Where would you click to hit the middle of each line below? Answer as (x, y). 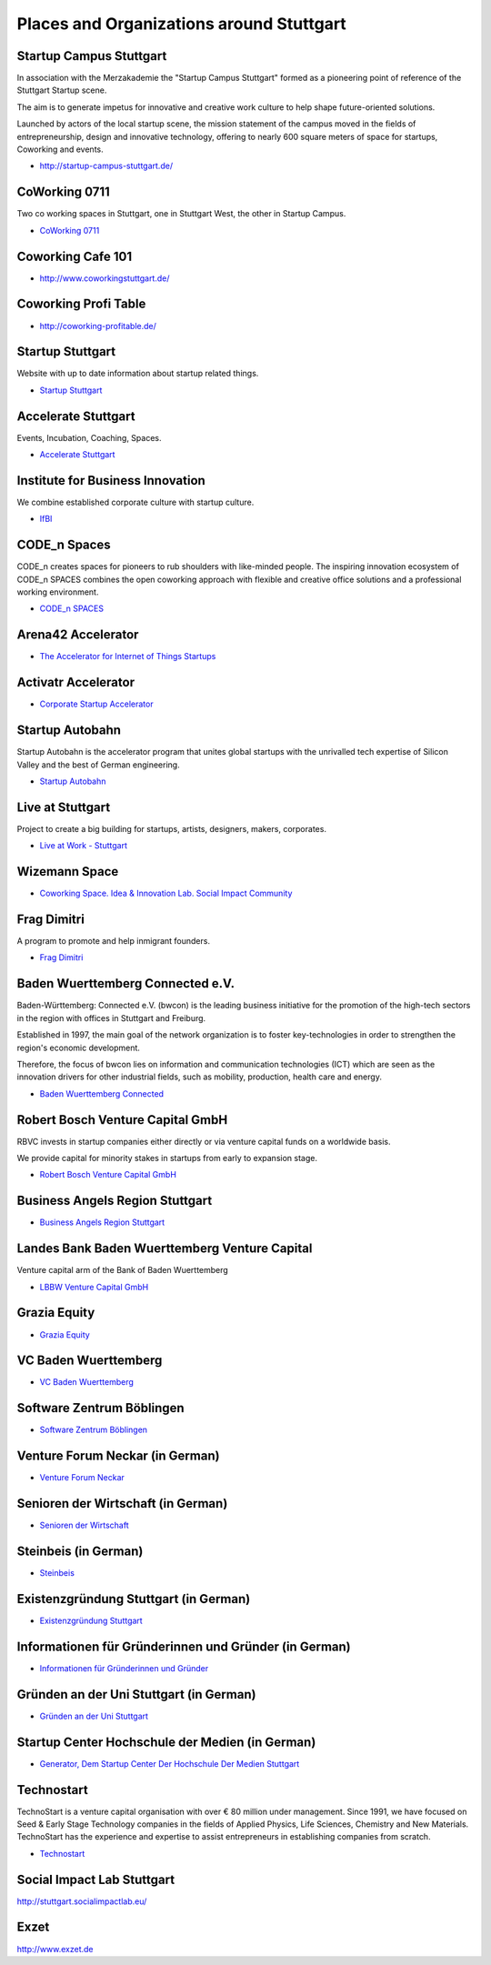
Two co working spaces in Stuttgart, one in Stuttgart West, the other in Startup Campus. (181, 214)
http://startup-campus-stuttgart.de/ (106, 166)
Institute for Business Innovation (111, 481)
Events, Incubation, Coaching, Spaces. (89, 437)
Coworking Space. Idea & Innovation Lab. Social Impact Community (166, 893)
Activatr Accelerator (76, 682)
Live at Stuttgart (64, 807)
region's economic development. (79, 1048)
